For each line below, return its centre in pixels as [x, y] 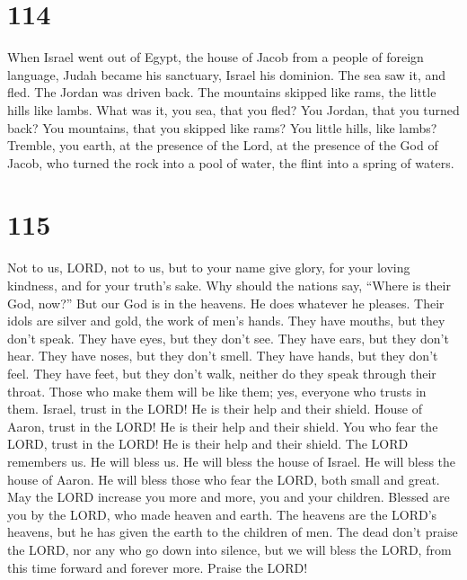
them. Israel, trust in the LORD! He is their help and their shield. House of [215, 409]
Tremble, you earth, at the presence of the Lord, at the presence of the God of [223, 145]
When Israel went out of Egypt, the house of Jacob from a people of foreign [216, 57]
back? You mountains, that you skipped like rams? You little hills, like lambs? [222, 127]
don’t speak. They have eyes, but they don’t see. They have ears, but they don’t [228, 338]
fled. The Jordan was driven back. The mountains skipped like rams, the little [222, 92]
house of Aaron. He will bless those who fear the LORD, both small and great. [224, 479]
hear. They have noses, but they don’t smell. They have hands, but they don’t [223, 356]
